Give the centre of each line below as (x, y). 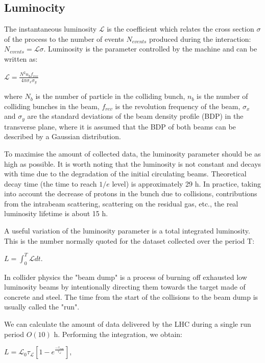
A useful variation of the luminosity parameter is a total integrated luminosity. (127, 231)
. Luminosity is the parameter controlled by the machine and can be (150, 49)
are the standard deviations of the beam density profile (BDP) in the (135, 116)
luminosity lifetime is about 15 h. (56, 213)
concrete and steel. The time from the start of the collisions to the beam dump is (131, 296)
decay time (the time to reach (51, 183)
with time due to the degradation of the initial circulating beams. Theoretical (125, 174)
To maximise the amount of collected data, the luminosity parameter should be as (132, 153)
